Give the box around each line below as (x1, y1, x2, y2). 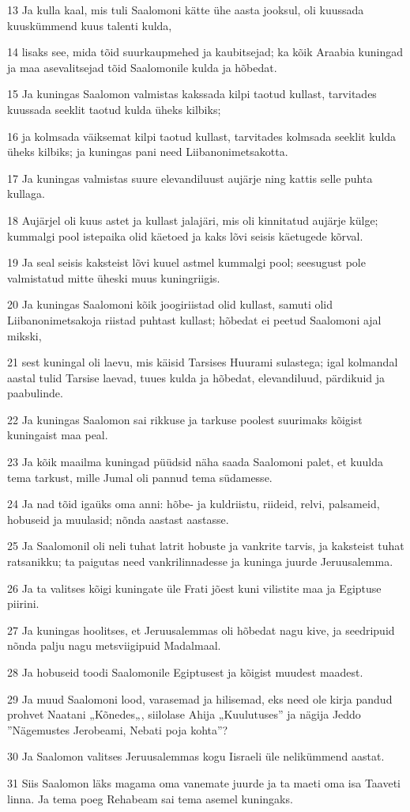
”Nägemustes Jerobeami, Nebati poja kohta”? (7, 721, 228, 738)
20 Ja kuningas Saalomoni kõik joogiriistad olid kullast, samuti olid (7, 296, 333, 313)
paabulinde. (7, 385, 63, 401)
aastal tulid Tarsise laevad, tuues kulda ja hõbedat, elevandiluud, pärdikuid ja (7, 369, 386, 385)
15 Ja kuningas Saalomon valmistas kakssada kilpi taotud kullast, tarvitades (7, 85, 377, 102)
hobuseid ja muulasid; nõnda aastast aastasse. (7, 510, 229, 527)
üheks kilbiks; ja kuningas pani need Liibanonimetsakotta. (7, 143, 288, 160)
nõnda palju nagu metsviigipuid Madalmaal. (7, 637, 221, 654)
